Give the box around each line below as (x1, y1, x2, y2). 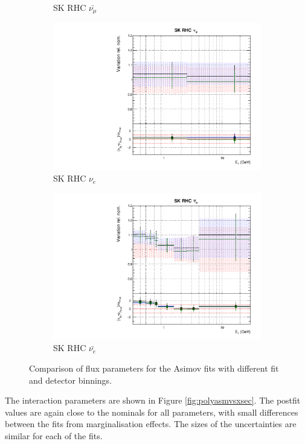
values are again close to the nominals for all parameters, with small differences (5, 405, 298, 418)
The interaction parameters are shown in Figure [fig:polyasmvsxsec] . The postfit (5, 394, 301, 407)
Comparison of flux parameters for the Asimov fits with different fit (29, 362, 279, 375)
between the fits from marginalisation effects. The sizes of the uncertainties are (5, 417, 297, 430)
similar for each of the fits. (5, 430, 103, 442)
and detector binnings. (29, 373, 112, 386)
